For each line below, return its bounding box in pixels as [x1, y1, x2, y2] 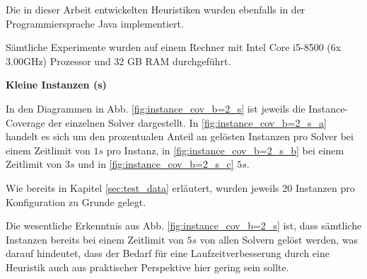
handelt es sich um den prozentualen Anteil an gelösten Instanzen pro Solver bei [6, 129, 354, 144]
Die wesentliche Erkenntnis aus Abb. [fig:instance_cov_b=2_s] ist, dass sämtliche [6, 218, 362, 233]
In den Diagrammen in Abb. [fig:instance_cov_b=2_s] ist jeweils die [6, 101, 305, 115]
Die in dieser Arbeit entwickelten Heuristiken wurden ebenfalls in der [6, 2, 305, 16]
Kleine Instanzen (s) [6, 77, 107, 92]
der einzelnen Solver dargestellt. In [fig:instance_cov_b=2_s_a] [48, 115, 327, 130]
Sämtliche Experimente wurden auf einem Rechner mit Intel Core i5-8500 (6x [6, 40, 342, 55]
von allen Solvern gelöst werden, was [199, 232, 359, 246]
